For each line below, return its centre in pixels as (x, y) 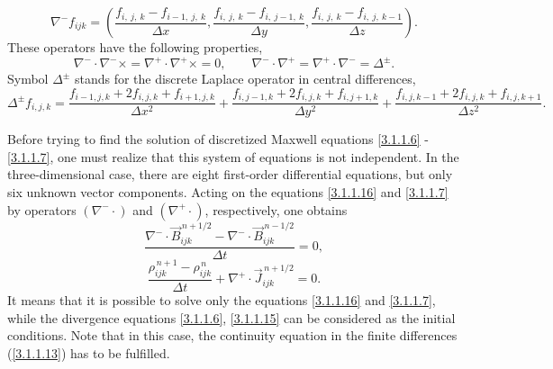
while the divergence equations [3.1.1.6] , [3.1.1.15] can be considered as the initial (231, 317)
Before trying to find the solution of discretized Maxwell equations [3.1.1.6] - (218, 139)
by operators (42, 209)
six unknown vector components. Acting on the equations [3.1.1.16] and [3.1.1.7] (228, 191)
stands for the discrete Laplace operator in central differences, (245, 79)
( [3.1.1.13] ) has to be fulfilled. (89, 352)
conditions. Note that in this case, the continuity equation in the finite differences (232, 335)
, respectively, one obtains (276, 209)
